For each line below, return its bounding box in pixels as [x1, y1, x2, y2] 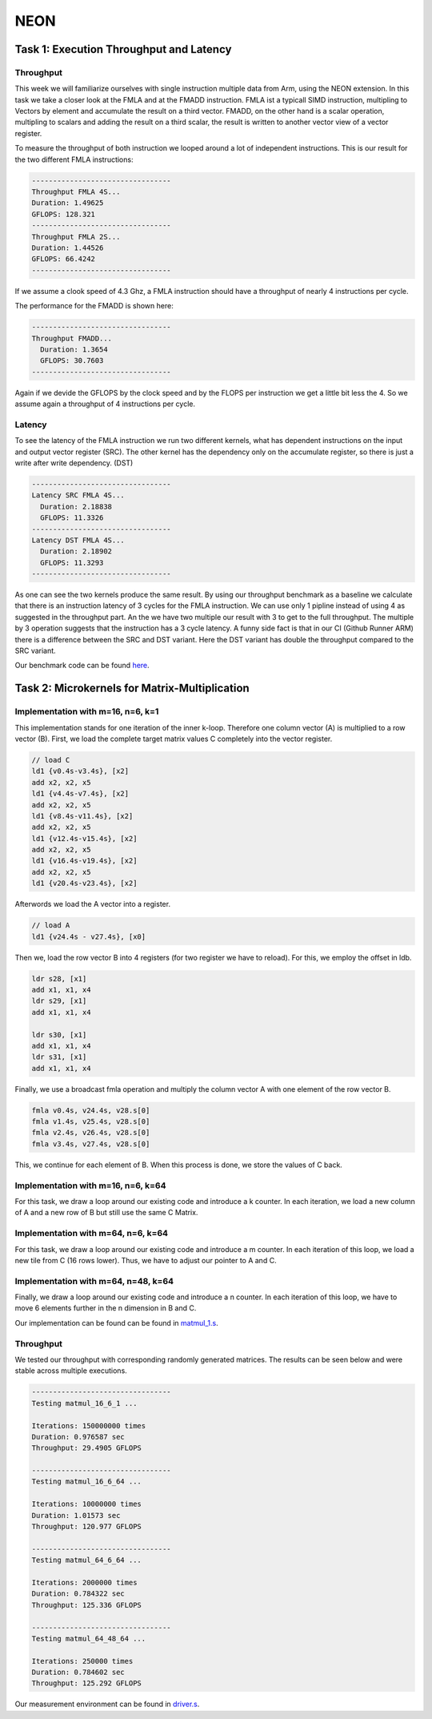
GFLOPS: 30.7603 [40, 356, 104, 365]
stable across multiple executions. [14, 1366, 127, 1375]
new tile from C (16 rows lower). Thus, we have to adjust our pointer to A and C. [14, 1255, 277, 1265]
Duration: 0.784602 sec [31, 1668, 126, 1677]
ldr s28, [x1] [31, 974, 87, 983]
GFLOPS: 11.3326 [40, 513, 104, 522]
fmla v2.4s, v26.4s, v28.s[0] [31, 1128, 150, 1137]
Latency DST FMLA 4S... [31, 535, 126, 545]
